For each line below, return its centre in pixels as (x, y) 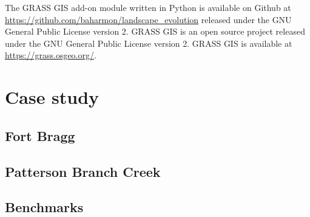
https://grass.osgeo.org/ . (51, 55)
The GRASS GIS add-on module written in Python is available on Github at (148, 7)
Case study (52, 97)
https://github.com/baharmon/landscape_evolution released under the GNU (148, 19)
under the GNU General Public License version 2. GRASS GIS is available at (149, 43)
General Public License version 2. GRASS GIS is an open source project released (155, 31)
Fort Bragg (40, 135)
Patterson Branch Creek (83, 171)
